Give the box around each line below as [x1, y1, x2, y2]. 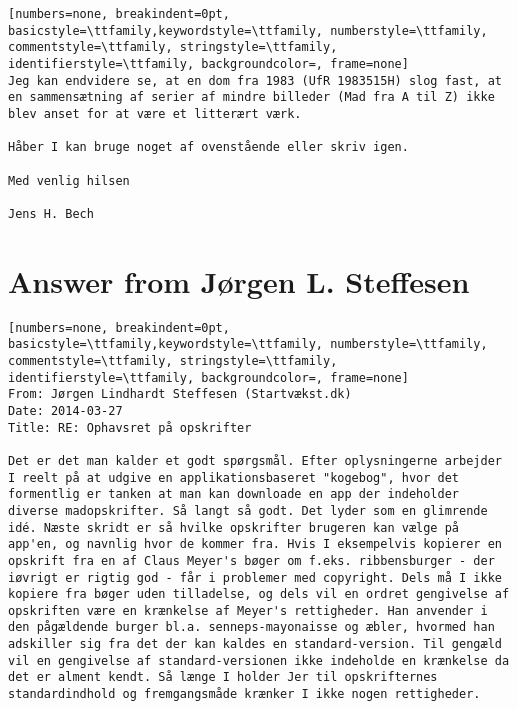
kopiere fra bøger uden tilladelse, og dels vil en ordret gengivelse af [8, 587, 510, 602]
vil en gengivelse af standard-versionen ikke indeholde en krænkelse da [8, 653, 510, 668]
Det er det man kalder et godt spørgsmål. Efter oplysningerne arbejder [8, 453, 502, 468]
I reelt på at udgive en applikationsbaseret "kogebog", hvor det [8, 470, 460, 485]
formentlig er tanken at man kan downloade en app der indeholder [8, 487, 460, 502]
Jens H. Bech [8, 206, 94, 221]
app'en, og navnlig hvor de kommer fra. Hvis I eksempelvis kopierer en [8, 537, 502, 552]
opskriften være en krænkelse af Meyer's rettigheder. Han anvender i [8, 603, 488, 618]
